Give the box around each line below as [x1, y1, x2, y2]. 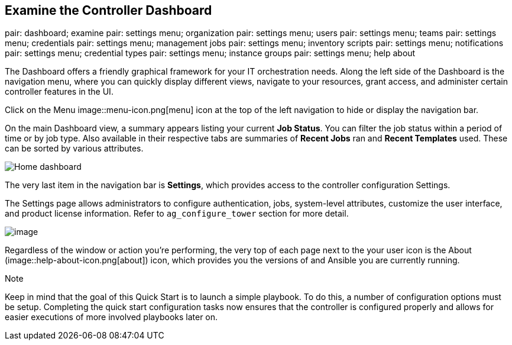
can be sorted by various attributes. [5, 143, 144, 154]
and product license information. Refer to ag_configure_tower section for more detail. [5, 208, 349, 219]
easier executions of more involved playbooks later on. [5, 312, 218, 323]
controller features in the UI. [5, 86, 114, 97]
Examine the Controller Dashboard [5, 3, 212, 18]
